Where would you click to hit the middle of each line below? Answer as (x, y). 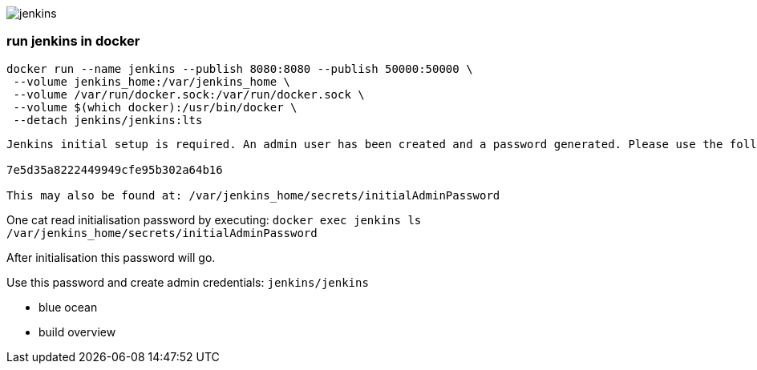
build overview (77, 332)
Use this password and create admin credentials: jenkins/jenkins (188, 282)
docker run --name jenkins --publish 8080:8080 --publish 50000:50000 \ (240, 68)
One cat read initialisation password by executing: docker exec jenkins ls (214, 219)
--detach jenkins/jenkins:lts (108, 120)
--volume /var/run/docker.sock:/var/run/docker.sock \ (189, 94)
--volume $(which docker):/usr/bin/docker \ (155, 107)
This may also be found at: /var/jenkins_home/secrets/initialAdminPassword (253, 195)
